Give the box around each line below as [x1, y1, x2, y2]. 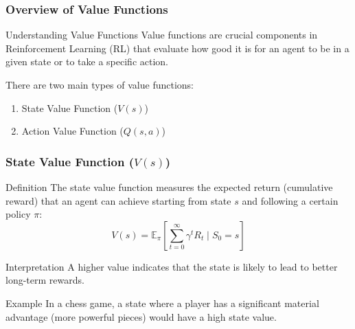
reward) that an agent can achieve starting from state [5, 193, 231, 207]
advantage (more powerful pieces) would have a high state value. [5, 309, 277, 324]
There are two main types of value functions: [5, 78, 194, 91]
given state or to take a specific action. [5, 54, 168, 69]
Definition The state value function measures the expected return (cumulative [5, 180, 333, 194]
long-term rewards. [5, 273, 84, 287]
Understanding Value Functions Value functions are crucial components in [5, 27, 318, 42]
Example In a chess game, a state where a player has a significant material [5, 295, 319, 310]
